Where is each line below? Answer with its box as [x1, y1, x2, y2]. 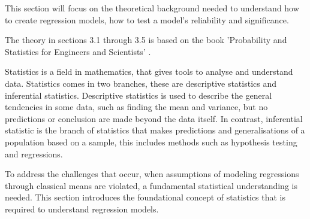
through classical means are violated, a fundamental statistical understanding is [5, 179, 297, 191]
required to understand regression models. [5, 202, 159, 215]
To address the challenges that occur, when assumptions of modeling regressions [5, 168, 299, 180]
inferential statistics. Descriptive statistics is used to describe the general [5, 89, 272, 101]
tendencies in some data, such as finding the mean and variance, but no [5, 101, 268, 113]
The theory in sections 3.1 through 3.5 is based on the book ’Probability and [5, 34, 287, 46]
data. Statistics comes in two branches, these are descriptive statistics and [5, 77, 277, 89]
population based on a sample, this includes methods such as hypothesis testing [5, 135, 297, 148]
